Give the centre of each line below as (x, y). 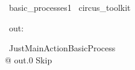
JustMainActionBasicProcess (62, 48)
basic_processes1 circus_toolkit (70, 7)
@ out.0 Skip (29, 59)
